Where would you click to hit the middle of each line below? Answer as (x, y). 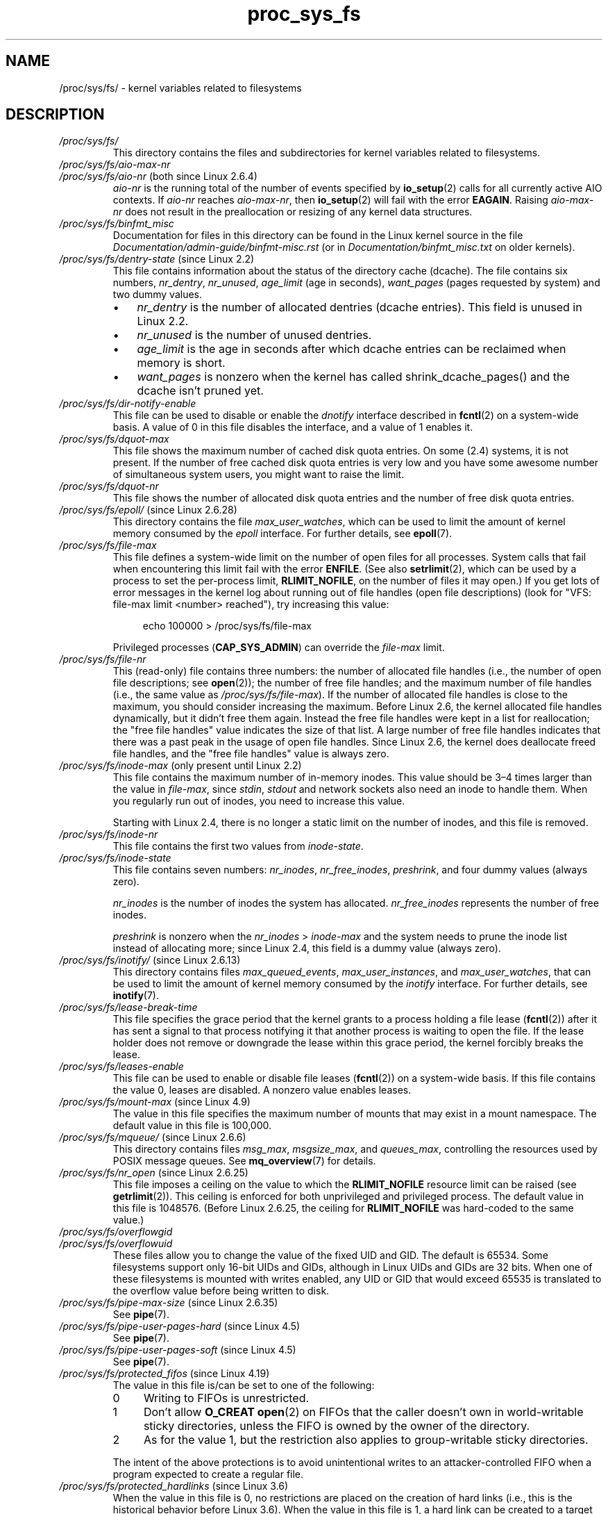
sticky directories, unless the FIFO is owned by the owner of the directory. (337, 1426)
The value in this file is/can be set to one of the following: (244, 1385)
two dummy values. (158, 295)
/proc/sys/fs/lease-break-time (128, 1007)
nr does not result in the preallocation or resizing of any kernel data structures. (293, 212)
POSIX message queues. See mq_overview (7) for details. (244, 1161)
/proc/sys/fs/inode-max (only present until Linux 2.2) (180, 766)
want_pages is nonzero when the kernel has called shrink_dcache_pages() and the (353, 377)
